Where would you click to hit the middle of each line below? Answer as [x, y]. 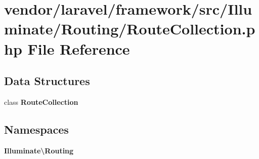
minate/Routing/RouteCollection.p [130, 29]
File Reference [79, 48]
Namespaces [36, 129]
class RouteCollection [41, 102]
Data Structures [47, 81]
